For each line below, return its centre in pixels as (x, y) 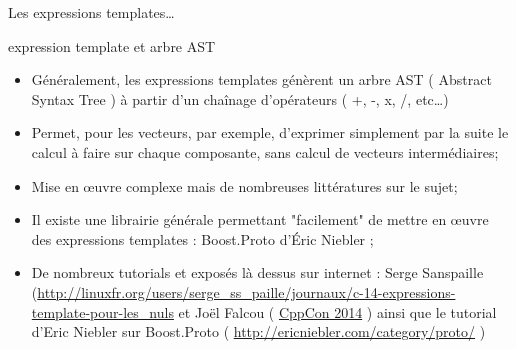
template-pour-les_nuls (102, 311)
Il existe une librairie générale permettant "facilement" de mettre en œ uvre (260, 219)
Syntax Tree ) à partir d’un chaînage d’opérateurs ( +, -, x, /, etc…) (240, 98)
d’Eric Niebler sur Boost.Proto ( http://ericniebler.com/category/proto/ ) (258, 331)
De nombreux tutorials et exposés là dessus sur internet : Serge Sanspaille (257, 272)
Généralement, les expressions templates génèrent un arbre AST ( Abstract (261, 79)
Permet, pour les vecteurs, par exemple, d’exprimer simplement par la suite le (270, 132)
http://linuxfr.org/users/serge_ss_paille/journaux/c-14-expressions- (246, 291)
